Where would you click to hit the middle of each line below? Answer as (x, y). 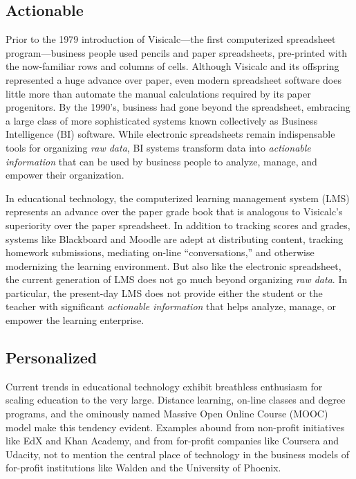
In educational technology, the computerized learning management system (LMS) (178, 198)
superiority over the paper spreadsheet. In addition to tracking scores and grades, (178, 225)
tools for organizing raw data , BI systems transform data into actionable (158, 147)
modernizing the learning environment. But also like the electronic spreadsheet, (174, 265)
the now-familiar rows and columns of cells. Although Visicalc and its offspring (172, 66)
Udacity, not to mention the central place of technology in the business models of (177, 454)
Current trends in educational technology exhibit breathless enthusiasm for (164, 386)
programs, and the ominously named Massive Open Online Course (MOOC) (167, 414)
